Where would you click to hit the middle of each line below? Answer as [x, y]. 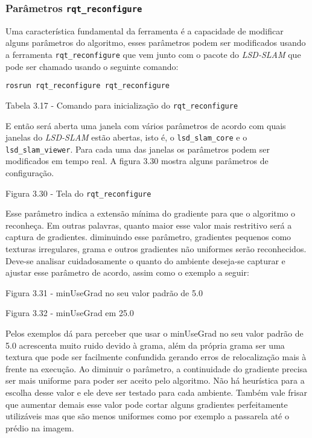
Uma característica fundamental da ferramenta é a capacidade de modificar [145, 30]
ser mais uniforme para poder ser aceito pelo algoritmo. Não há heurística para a [155, 380]
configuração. [30, 173]
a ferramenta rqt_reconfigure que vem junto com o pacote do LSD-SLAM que [153, 54]
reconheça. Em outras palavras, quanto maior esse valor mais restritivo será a [149, 225]
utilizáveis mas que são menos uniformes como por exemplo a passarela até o [147, 416]
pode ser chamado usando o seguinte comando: [92, 66]
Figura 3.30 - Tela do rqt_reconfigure [78, 193]
